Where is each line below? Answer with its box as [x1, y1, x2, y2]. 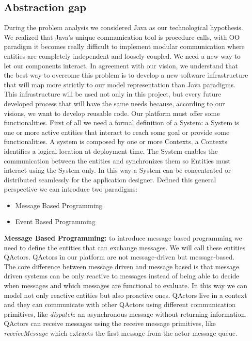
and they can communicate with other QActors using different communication [4, 299, 236, 309]
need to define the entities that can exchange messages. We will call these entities [4, 242, 246, 252]
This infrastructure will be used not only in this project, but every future [4, 89, 221, 99]
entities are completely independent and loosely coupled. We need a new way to [4, 50, 241, 61]
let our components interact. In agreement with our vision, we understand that [4, 60, 238, 70]
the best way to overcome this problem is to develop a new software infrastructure [4, 70, 248, 80]
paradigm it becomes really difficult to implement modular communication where [4, 41, 245, 51]
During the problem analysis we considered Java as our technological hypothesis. [4, 22, 243, 32]
